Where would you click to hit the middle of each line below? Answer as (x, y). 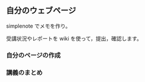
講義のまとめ (25, 73)
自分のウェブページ (41, 11)
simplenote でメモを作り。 (38, 26)
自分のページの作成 (33, 55)
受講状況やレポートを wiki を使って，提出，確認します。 (74, 38)
